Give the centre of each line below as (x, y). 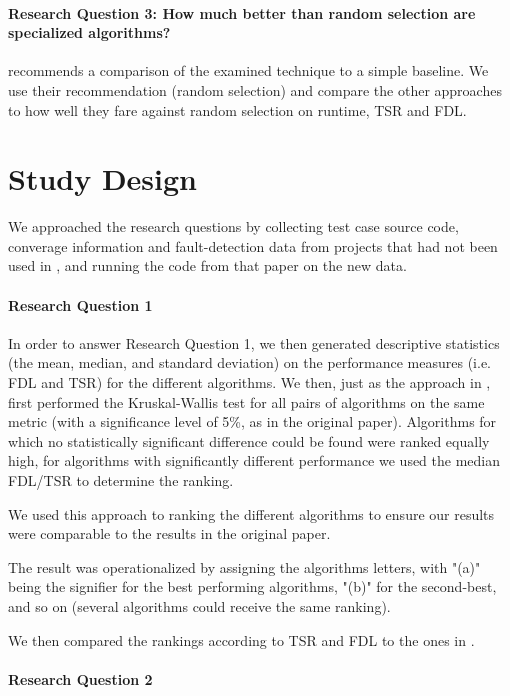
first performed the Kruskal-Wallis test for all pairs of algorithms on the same (246, 401)
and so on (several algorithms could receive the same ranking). (199, 606)
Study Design (103, 178)
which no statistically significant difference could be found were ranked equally (249, 440)
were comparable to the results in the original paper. (169, 533)
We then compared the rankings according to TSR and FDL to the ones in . (241, 639)
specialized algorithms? (89, 32)
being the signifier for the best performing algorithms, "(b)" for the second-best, (252, 586)
